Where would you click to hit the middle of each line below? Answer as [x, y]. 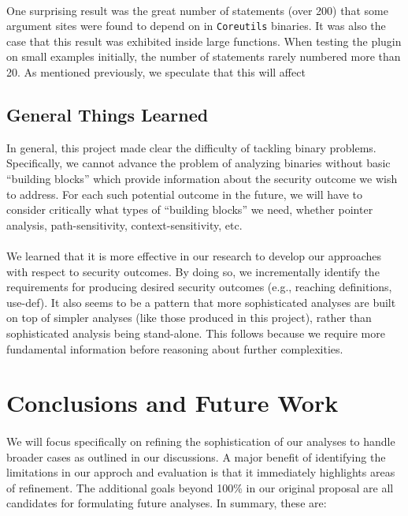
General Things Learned [108, 115]
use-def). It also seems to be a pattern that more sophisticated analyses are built [201, 302]
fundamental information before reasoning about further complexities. [175, 348]
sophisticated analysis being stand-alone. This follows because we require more [196, 333]
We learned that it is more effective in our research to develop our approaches [194, 255]
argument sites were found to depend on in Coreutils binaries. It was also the [196, 26]
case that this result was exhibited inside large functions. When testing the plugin [204, 41]
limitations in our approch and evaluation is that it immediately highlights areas [201, 472]
